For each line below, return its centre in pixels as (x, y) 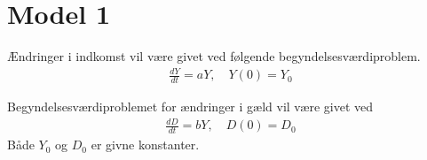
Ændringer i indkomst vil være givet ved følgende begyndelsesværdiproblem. (214, 56)
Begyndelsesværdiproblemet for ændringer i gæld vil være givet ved (190, 107)
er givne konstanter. (145, 145)
